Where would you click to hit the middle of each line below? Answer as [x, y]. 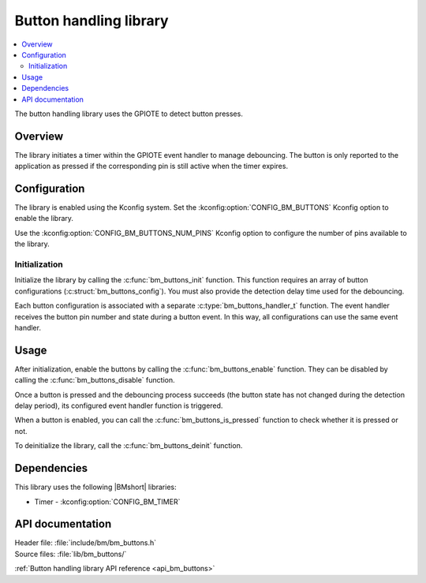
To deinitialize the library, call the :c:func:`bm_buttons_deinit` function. [129, 446]
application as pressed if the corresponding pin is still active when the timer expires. [151, 166]
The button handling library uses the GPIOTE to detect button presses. [129, 114]
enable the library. [44, 219]
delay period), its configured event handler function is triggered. [119, 405]
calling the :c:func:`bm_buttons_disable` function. [95, 380]
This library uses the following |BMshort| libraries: [95, 487]
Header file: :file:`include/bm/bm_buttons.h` [86, 543]
